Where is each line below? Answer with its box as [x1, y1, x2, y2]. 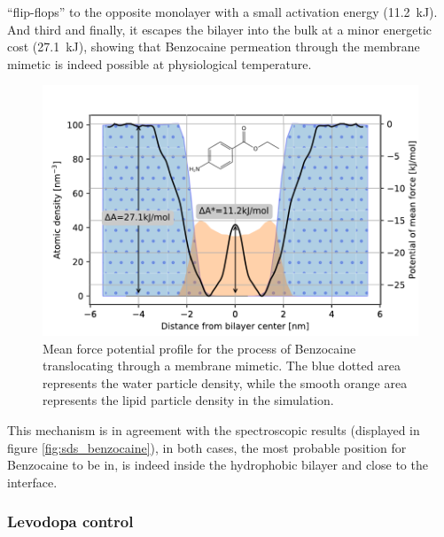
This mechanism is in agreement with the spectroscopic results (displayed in [7, 421, 420, 439]
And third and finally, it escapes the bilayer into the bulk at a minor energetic [7, 19, 432, 38]
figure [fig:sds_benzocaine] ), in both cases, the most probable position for [7, 438, 407, 456]
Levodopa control [7, 510, 134, 533]
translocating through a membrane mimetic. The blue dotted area [43, 356, 401, 375]
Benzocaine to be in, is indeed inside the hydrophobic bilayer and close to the [7, 455, 428, 474]
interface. [7, 472, 58, 491]
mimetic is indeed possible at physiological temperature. [7, 54, 312, 73]
